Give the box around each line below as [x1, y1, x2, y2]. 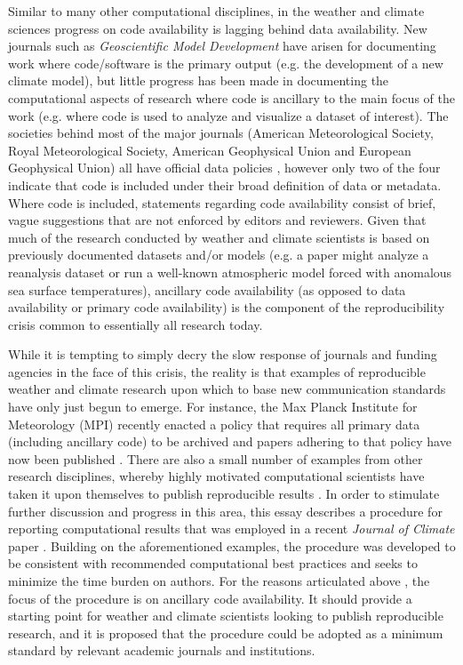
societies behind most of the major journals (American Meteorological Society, [8, 124, 434, 142]
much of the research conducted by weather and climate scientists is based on [8, 228, 430, 246]
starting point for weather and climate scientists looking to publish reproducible [8, 606, 443, 625]
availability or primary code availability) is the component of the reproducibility [8, 298, 445, 316]
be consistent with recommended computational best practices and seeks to [8, 554, 418, 573]
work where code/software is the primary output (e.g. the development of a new [8, 53, 443, 72]
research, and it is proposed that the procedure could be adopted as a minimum [8, 623, 443, 642]
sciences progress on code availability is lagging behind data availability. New [8, 19, 427, 37]
